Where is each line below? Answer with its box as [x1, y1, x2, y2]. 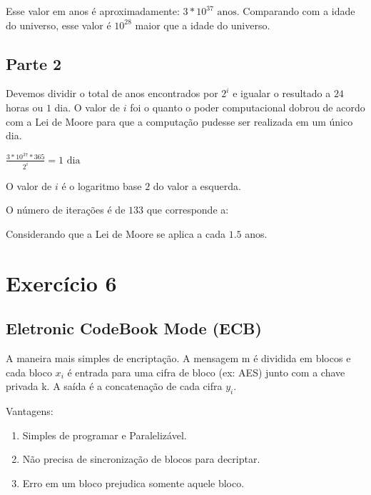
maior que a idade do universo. [135, 17, 270, 32]
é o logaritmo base [61, 178, 142, 193]
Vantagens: [6, 404, 54, 419]
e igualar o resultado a [233, 86, 331, 101]
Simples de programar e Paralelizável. [22, 427, 187, 442]
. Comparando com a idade [236, 4, 355, 18]
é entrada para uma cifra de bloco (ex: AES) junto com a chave [67, 364, 345, 379]
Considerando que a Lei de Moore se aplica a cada [6, 226, 226, 241]
